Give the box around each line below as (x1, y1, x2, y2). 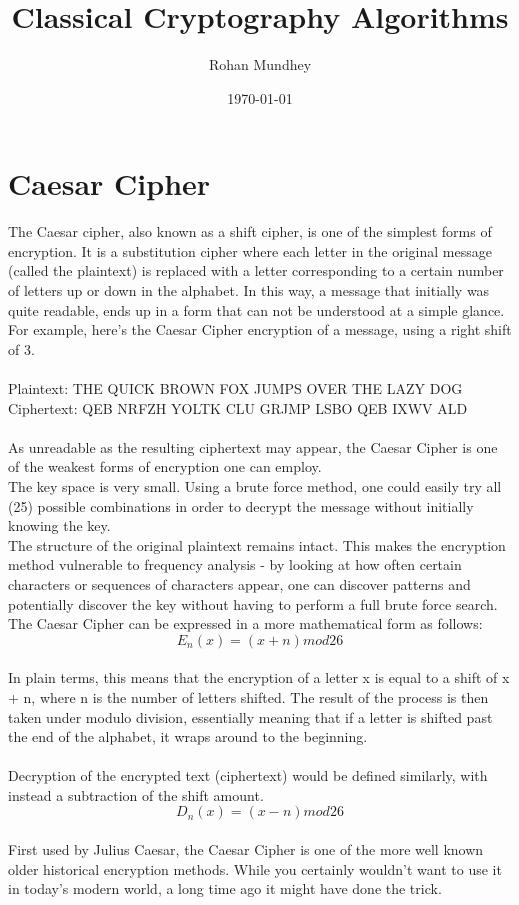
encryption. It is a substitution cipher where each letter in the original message (8, 240, 492, 261)
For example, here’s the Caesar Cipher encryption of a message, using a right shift (8, 319, 512, 340)
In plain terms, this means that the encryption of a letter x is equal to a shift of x (8, 667, 510, 688)
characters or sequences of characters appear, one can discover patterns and (8, 573, 471, 594)
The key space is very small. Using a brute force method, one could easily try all (8, 475, 502, 496)
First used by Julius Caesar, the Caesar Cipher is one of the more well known (8, 839, 484, 860)
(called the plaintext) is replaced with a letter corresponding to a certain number (8, 260, 504, 281)
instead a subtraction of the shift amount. (8, 784, 264, 805)
